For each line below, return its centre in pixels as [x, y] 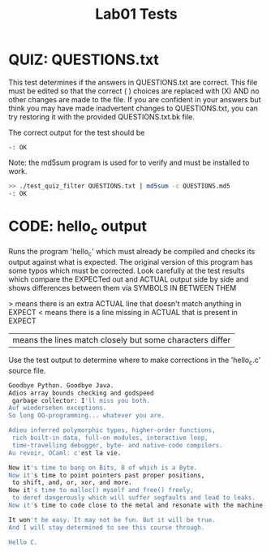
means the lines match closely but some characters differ [122, 340]
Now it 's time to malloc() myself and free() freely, [101, 490]
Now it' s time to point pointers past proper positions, [107, 475]
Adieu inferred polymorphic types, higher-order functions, [112, 430]
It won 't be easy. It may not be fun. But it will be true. [112, 520]
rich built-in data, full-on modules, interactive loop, [110, 438]
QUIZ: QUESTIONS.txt [84, 60]
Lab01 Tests [136, 14]
